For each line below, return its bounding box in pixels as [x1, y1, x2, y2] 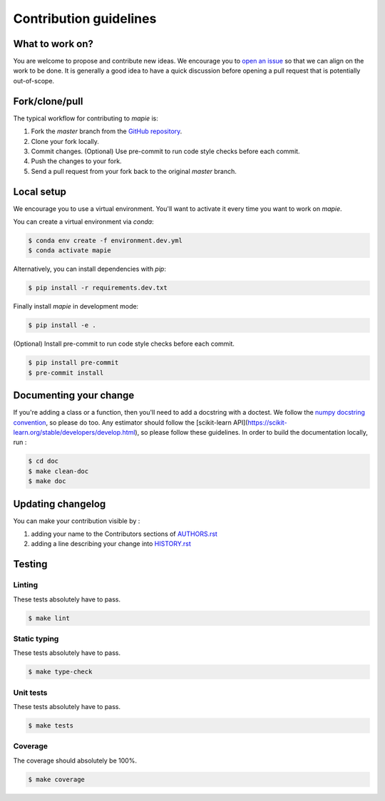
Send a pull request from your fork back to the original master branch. [31, 167, 237, 175]
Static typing [13, 634, 59, 644]
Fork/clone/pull [13, 95, 83, 107]
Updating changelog [13, 497, 106, 510]
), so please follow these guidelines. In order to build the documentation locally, [135, 428, 369, 436]
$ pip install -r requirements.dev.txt [28, 284, 168, 292]
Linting [13, 580, 38, 590]
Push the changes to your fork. [31, 157, 122, 165]
